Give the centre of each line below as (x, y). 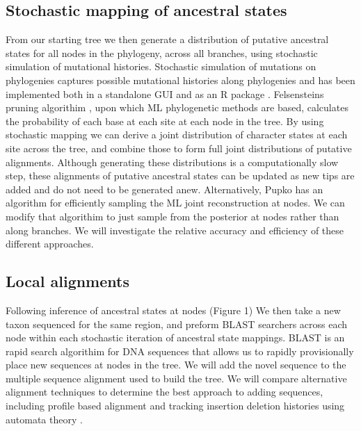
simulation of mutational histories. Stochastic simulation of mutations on (161, 66)
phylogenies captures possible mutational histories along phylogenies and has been (180, 80)
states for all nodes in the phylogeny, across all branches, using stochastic (162, 52)
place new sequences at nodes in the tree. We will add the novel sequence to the (176, 365)
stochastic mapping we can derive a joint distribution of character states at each (177, 135)
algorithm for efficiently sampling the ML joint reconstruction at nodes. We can (175, 203)
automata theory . (44, 419)
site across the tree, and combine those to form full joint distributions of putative (179, 148)
